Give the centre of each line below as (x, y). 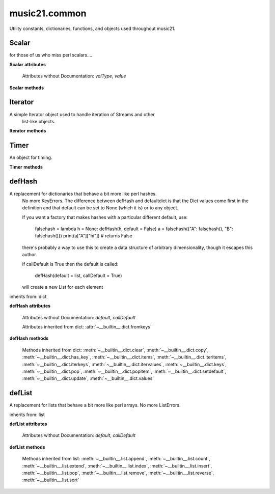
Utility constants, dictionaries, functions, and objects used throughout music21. (92, 29)
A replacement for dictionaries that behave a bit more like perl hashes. (83, 194)
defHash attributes (30, 306)
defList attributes (28, 424)
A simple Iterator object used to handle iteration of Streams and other (82, 114)
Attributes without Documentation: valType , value (74, 76)
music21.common (48, 13)
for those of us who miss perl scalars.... (51, 55)
